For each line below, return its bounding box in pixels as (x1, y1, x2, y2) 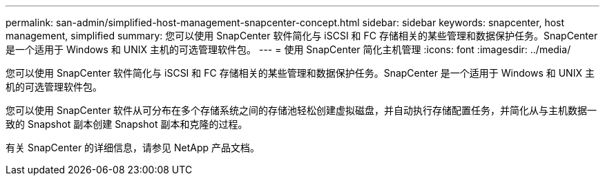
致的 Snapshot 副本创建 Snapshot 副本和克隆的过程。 (6, 118, 248, 130)
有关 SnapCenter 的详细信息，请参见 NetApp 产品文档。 (6, 142, 260, 153)
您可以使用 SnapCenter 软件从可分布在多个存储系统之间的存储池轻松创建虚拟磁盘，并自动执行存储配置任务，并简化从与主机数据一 (6, 104, 597, 116)
